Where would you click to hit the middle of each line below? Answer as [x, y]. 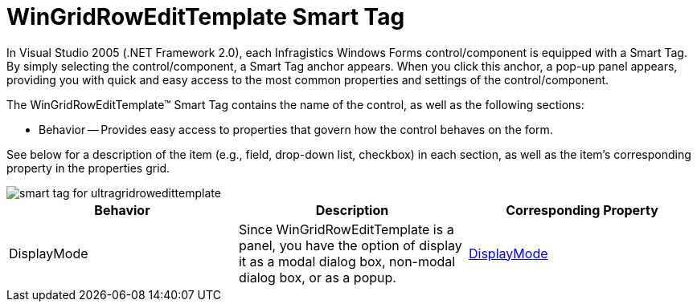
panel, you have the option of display [350, 245]
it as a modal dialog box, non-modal [347, 261]
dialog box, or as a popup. [317, 277]
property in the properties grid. [88, 168]
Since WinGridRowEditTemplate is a [346, 229]
